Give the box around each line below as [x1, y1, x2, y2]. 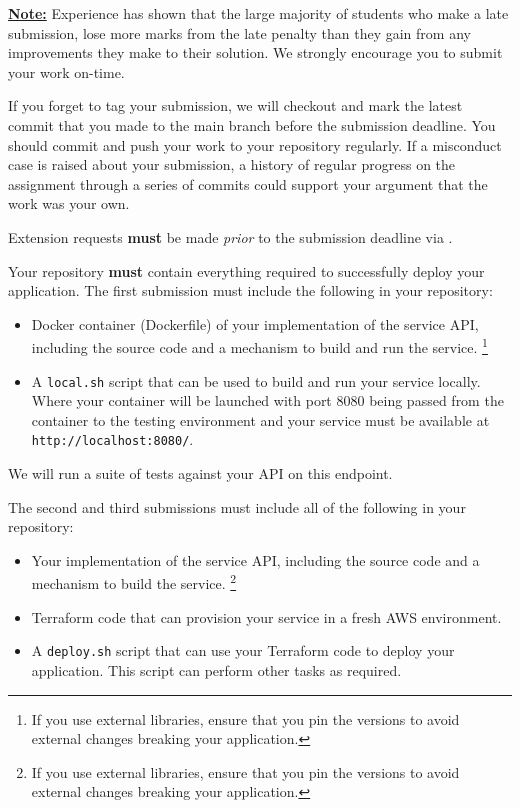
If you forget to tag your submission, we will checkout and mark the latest [8, 95, 463, 116]
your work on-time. [8, 61, 125, 82]
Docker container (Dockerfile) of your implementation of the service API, [31, 313, 479, 334]
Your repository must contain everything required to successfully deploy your [8, 260, 485, 281]
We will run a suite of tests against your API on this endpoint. [8, 463, 393, 484]
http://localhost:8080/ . [31, 429, 194, 450]
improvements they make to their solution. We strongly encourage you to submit [8, 42, 503, 63]
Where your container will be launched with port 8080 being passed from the [31, 390, 504, 411]
